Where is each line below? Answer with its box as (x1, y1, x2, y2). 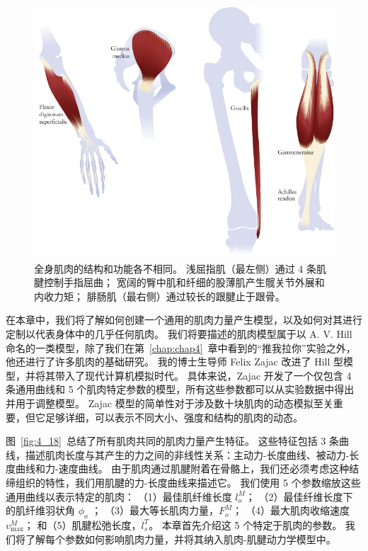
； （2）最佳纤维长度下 (245, 489, 353, 504)
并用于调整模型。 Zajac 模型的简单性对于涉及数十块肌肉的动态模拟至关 (6, 395, 333, 410)
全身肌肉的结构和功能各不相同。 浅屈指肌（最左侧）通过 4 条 (34, 261, 316, 275)
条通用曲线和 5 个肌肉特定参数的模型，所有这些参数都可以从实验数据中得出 (6, 382, 355, 397)
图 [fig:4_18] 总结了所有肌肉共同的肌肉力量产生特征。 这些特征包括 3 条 (6, 433, 339, 448)
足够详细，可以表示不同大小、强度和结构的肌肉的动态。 (45, 409, 303, 424)
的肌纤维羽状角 (6, 503, 75, 518)
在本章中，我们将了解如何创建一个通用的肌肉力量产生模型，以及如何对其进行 (6, 312, 362, 327)
